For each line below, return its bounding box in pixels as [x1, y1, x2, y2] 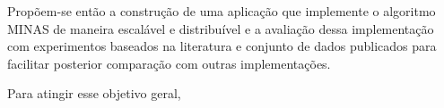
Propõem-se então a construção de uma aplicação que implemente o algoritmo [7, 2, 436, 20]
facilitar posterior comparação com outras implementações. [7, 54, 331, 72]
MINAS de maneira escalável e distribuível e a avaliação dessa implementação [7, 19, 434, 37]
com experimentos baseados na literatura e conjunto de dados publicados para [7, 37, 437, 55]
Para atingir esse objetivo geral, [7, 84, 181, 103]
